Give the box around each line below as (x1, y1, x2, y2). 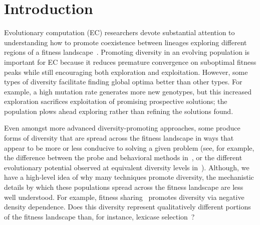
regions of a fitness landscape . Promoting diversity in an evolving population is (4, 47, 250, 57)
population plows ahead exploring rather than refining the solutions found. (4, 105, 233, 116)
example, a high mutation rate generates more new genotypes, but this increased (4, 86, 251, 96)
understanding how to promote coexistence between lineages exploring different (4, 37, 247, 47)
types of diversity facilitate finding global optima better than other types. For (4, 76, 242, 87)
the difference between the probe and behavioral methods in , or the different (4, 152, 242, 163)
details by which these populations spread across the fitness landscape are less (4, 182, 243, 192)
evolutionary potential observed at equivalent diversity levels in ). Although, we (4, 162, 249, 172)
